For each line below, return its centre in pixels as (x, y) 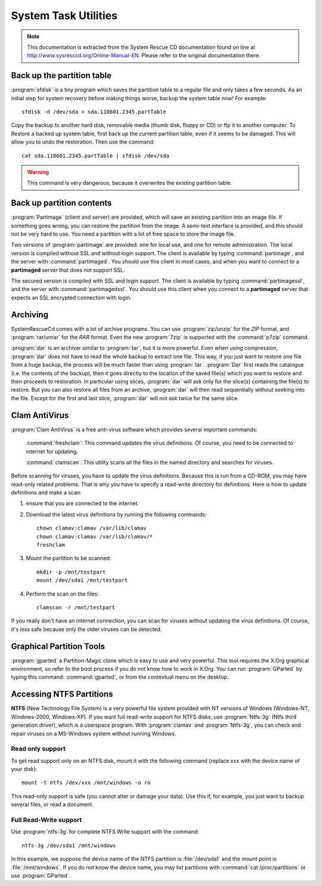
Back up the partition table (61, 75)
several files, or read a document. (52, 804)
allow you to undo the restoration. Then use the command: (83, 142)
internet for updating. (52, 451)
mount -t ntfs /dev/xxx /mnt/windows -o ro (86, 783)
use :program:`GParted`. (41, 875)
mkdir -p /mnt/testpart (71, 572)
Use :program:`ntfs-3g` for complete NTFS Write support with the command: (105, 832)
